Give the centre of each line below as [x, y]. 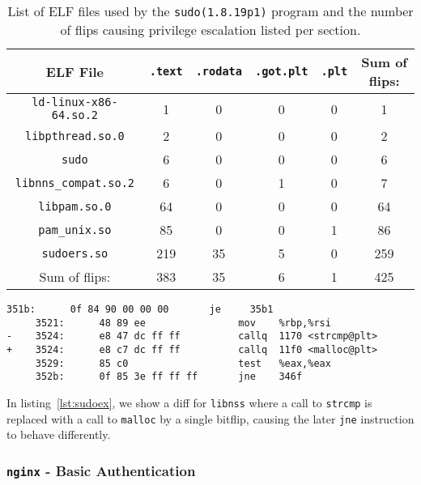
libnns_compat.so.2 [75, 183]
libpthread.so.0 [74, 136]
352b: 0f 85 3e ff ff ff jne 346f [169, 377]
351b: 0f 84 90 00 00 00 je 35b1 [140, 309]
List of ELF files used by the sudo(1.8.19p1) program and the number [210, 11]
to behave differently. [59, 434]
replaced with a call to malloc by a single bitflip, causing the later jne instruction [210, 418]
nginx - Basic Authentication [101, 470]
